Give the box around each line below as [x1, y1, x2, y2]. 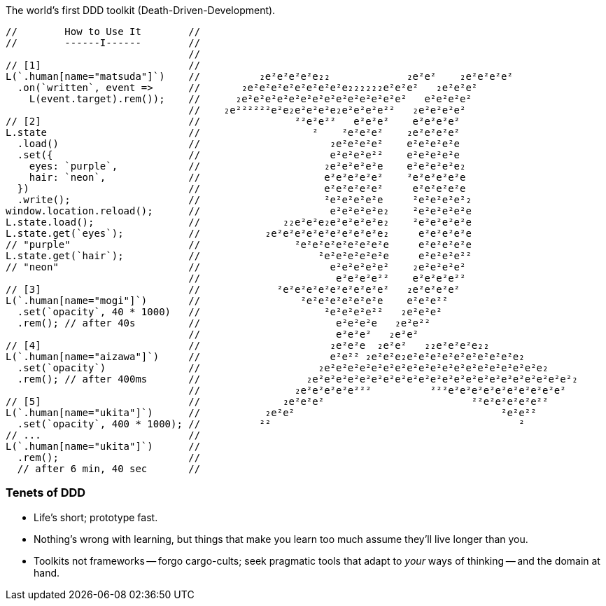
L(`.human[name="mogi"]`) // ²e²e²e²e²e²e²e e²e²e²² [6, 295, 449, 306]
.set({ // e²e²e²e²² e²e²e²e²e [17, 149, 460, 160]
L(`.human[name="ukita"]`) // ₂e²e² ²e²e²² [6, 407, 537, 418]
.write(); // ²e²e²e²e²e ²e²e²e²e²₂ [17, 194, 472, 205]
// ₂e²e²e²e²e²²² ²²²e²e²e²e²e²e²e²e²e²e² [188, 385, 566, 396]
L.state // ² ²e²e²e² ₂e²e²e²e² [6, 127, 460, 138]
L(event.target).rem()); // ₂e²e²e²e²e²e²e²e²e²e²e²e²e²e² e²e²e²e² [29, 93, 472, 104]
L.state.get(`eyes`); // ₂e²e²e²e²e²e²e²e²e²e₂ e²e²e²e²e [6, 228, 472, 239]
